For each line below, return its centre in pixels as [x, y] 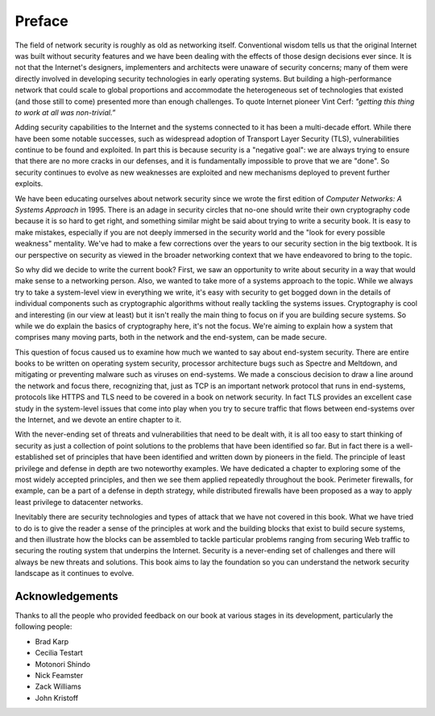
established [34, 457]
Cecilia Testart [59, 653]
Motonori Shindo [63, 664]
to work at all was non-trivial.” [65, 112]
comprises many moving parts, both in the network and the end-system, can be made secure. [171, 337]
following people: [43, 627]
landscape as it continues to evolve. [75, 573]
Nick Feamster [59, 675]
